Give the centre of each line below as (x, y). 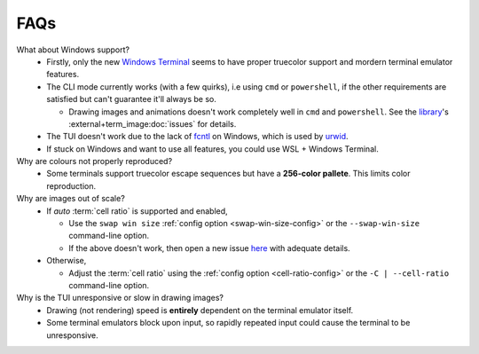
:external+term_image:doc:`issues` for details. (153, 123)
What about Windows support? (73, 50)
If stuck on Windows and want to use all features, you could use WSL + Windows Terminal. (212, 149)
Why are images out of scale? (71, 199)
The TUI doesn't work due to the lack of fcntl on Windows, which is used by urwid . (198, 137)
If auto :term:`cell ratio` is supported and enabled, (137, 211)
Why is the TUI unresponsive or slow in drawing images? (120, 298)
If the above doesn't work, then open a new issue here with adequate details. (209, 248)
